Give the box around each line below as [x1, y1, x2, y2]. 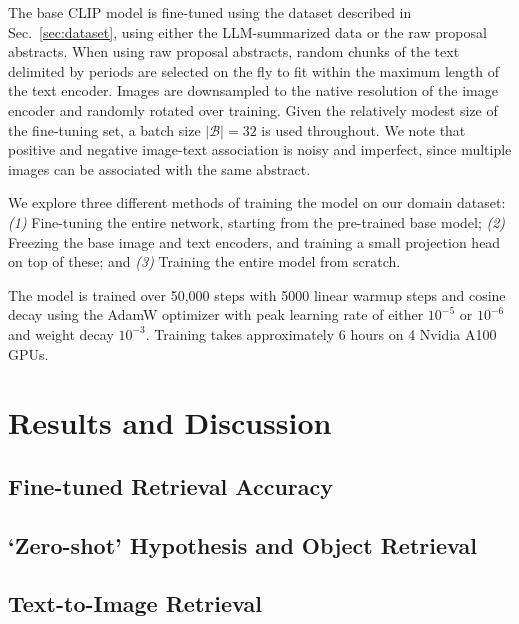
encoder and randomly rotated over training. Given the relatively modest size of [8, 99, 498, 120]
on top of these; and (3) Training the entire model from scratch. [8, 251, 401, 272]
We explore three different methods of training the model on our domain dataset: [8, 192, 506, 213]
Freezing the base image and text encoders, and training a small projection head [8, 231, 501, 252]
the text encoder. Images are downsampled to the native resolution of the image [8, 80, 498, 101]
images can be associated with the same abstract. [8, 158, 311, 179]
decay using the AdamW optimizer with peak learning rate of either [8, 304, 424, 325]
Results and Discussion [8, 402, 332, 443]
